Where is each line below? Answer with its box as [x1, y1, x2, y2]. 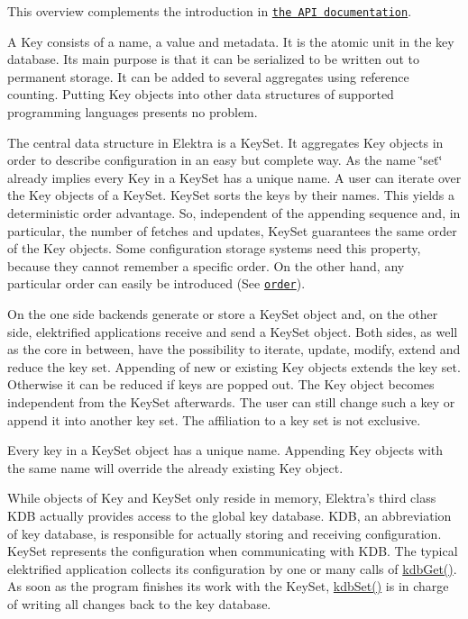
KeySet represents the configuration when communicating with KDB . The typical [7, 542, 458, 560]
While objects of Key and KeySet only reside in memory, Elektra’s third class [7, 488, 436, 507]
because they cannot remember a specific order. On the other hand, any [7, 256, 405, 275]
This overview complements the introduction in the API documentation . [7, 2, 412, 20]
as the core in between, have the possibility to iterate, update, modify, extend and [7, 340, 461, 359]
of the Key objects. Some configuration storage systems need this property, [7, 239, 421, 258]
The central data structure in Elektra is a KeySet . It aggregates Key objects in [7, 132, 444, 151]
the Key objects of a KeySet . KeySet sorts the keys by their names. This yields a [7, 186, 455, 205]
